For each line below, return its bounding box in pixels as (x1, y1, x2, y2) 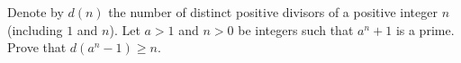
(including (7, 20, 63, 39)
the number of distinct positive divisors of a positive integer (108, 3, 438, 21)
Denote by (7, 3, 64, 21)
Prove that (7, 38, 67, 57)
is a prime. (395, 20, 455, 39)
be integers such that (238, 20, 354, 39)
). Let (109, 20, 140, 39)
